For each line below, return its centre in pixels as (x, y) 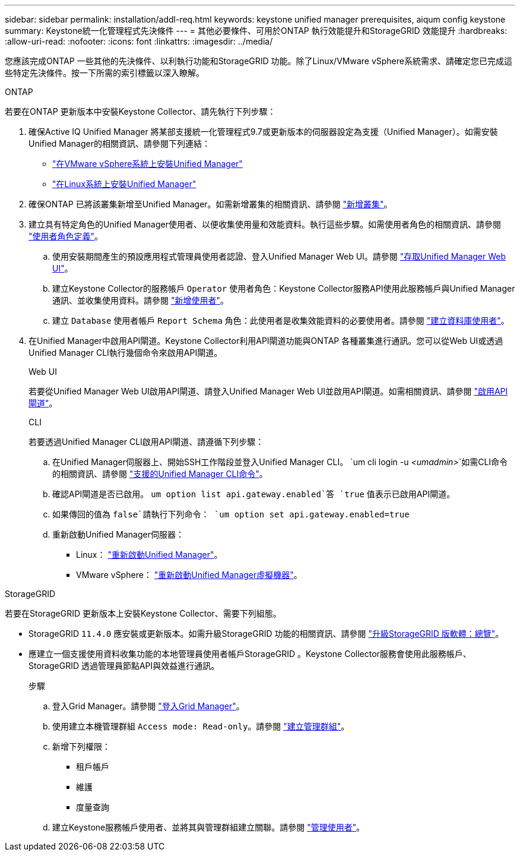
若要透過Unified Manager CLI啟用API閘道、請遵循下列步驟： (146, 442)
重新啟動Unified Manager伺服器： (118, 534)
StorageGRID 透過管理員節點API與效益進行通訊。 (124, 666)
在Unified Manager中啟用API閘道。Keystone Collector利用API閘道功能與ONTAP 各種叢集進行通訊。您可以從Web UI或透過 (266, 341)
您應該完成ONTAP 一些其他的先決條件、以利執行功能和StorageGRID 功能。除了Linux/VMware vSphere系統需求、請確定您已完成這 (259, 61)
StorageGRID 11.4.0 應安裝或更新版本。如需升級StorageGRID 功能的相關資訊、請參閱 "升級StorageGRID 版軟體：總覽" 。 (266, 634)
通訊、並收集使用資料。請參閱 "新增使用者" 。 (140, 300)
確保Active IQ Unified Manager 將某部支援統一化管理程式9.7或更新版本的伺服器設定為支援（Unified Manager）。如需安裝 (263, 132)
